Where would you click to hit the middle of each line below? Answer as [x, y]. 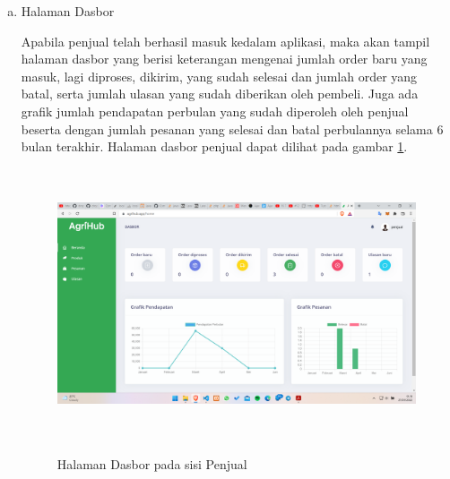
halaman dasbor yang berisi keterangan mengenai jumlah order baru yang [224, 59]
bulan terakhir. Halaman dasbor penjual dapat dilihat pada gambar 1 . [214, 146]
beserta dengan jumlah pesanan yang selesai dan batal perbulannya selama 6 [232, 128]
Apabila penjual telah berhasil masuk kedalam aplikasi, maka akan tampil [225, 41]
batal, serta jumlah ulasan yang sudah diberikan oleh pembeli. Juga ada [220, 94]
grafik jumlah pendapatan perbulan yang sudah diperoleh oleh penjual [215, 111]
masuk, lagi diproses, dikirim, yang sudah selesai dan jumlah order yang [219, 76]
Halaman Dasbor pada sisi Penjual [152, 463]
